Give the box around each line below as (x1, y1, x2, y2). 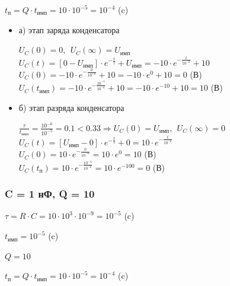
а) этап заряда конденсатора (18, 23, 120, 36)
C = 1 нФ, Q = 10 (5, 186, 95, 201)
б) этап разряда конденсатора (18, 101, 124, 114)
